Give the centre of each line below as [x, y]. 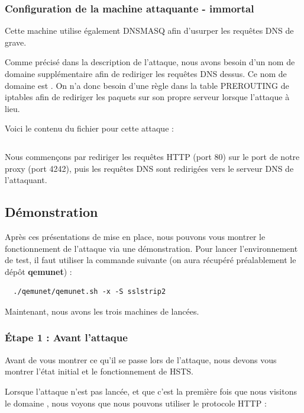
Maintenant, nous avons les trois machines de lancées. [102, 311]
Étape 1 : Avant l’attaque [66, 337]
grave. [16, 42]
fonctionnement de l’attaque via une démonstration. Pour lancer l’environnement [151, 248]
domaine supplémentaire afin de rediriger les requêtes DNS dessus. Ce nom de [146, 73]
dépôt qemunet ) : [38, 271]
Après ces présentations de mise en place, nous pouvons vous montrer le [135, 236]
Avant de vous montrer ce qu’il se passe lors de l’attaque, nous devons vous [141, 359]
